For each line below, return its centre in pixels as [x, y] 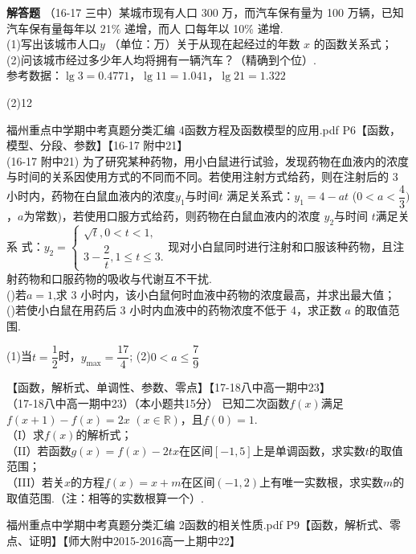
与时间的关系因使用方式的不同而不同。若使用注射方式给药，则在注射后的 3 [202, 176]
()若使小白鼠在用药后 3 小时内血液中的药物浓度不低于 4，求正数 [174, 310]
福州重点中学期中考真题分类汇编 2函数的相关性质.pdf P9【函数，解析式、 [198, 525]
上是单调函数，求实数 [309, 450]
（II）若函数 [39, 450]
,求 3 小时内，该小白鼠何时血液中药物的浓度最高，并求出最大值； [224, 294]
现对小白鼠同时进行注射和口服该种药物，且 [281, 246]
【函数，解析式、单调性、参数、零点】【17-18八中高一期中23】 [169, 387]
